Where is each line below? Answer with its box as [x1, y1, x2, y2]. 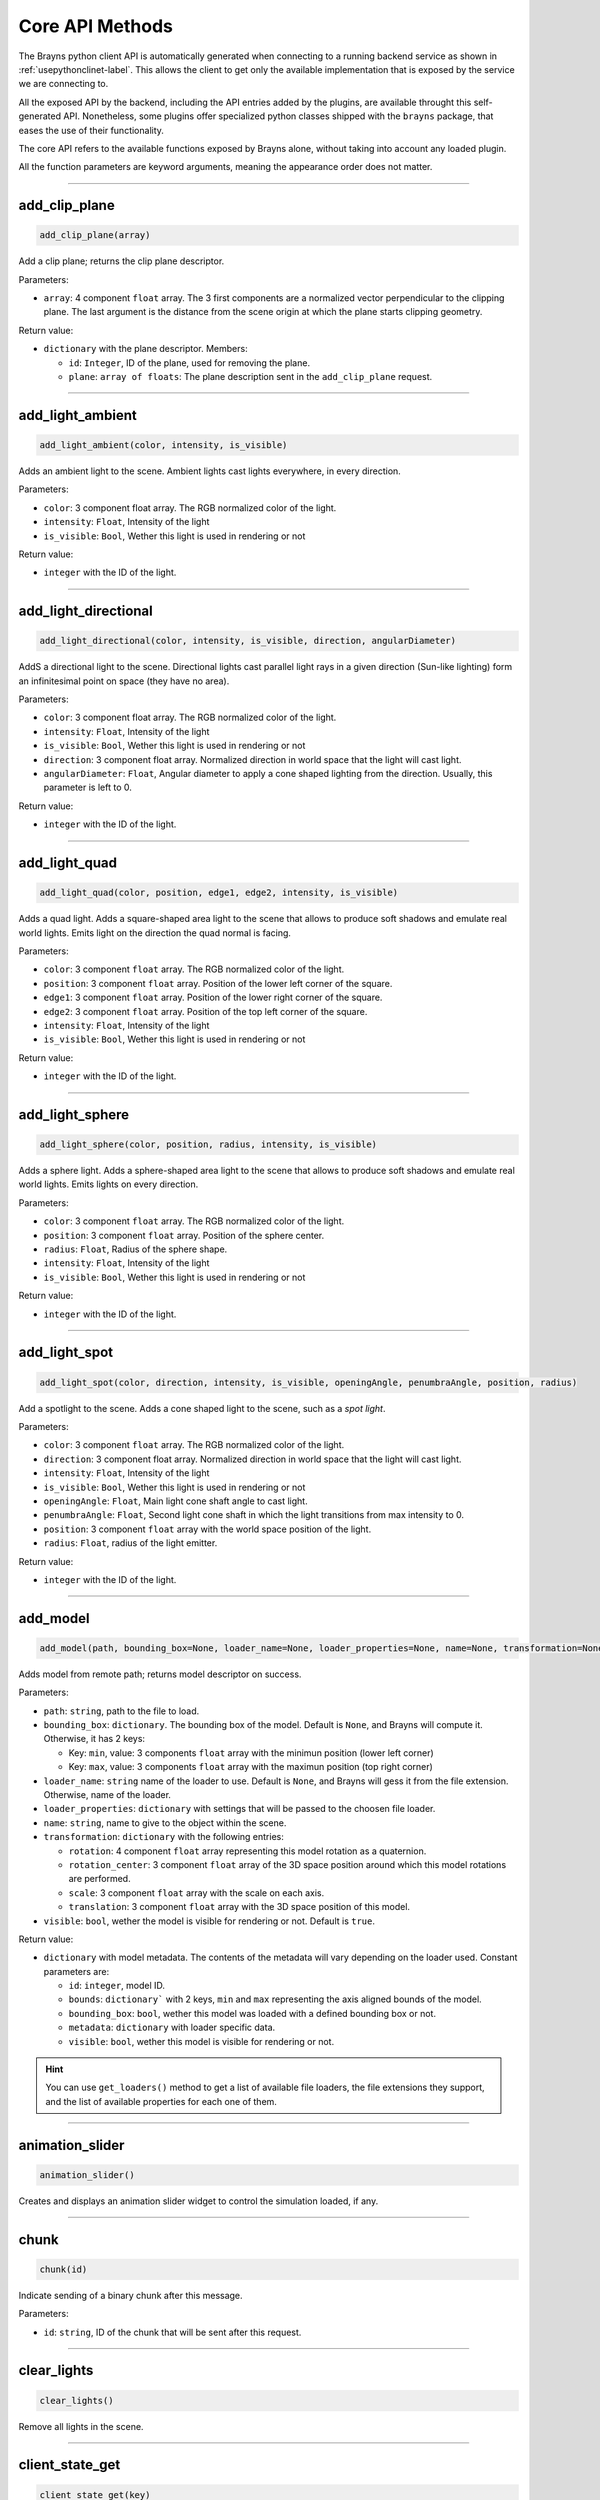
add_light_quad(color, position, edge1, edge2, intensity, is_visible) [39, 887, 399, 899]
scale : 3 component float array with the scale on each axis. [68, 1886, 325, 1899]
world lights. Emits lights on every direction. [18, 1178, 199, 1190]
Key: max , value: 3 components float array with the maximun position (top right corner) [68, 1761, 434, 1773]
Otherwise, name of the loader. [43, 1789, 172, 1800]
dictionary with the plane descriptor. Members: [43, 343, 249, 355]
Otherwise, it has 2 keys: [43, 1733, 145, 1745]
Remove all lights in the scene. [18, 2420, 144, 2432]
